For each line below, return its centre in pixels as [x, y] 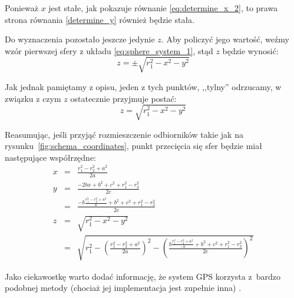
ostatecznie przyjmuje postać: [123, 98]
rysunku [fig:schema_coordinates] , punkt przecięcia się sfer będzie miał [133, 146]
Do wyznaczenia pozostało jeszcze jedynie [80, 39]
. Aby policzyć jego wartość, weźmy [225, 39]
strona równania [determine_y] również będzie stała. [100, 19]
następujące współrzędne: [51, 157]
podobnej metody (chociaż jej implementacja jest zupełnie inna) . [123, 288]
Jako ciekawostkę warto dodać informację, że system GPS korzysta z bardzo [143, 276]
